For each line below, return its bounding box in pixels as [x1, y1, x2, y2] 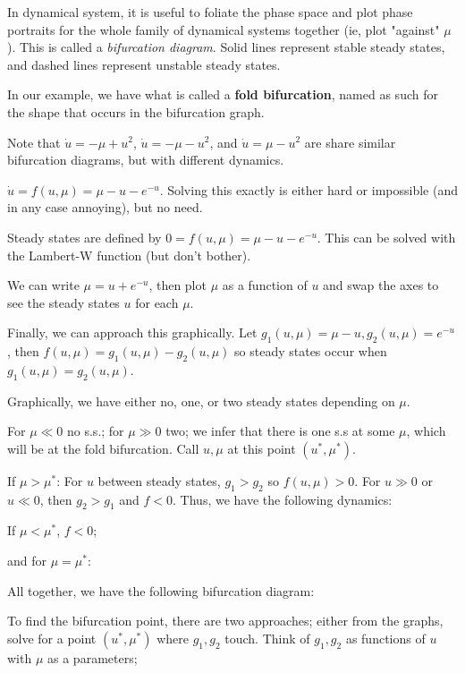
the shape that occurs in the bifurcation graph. [7, 102, 265, 121]
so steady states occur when [234, 342, 387, 361]
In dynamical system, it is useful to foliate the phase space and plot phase [7, 3, 413, 21]
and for [7, 551, 47, 570]
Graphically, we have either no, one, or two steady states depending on [7, 391, 395, 410]
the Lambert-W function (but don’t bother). [7, 245, 251, 264]
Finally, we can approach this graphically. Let [7, 323, 258, 342]
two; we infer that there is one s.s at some [165, 422, 395, 440]
